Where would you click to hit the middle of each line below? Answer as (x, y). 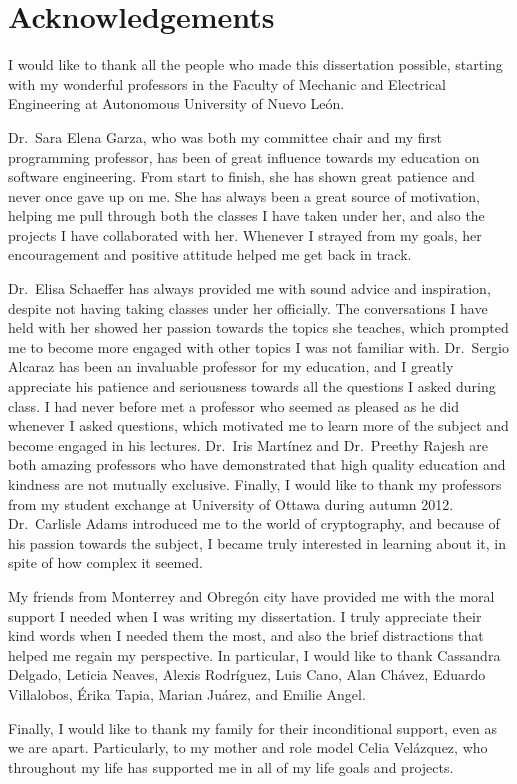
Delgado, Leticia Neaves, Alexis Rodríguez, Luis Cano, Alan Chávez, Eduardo (247, 674)
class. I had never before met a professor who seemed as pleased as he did (234, 405)
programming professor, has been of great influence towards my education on (244, 156)
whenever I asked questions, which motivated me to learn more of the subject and (258, 425)
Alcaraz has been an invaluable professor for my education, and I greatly (231, 366)
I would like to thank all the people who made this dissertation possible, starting (255, 64)
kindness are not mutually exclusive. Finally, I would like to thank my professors (255, 484)
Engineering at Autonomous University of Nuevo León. (176, 103)
